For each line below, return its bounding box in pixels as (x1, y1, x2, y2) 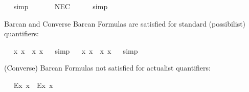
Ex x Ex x (13, 79, 53, 90)
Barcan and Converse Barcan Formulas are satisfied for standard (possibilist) (4, 18, 246, 29)
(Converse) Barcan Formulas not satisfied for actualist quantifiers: (4, 62, 211, 73)
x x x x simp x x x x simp (13, 45, 138, 56)
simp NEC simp (13, 1, 108, 11)
